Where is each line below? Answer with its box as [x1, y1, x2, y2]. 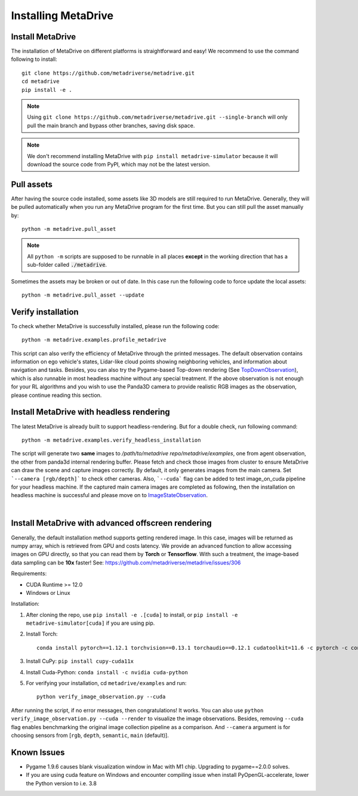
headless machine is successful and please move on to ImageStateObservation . [11, 492, 208, 499]
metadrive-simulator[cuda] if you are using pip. [26, 619, 155, 627]
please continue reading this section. [11, 391, 102, 399]
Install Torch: [26, 630, 58, 638]
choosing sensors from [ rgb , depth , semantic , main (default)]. [11, 732, 169, 739]
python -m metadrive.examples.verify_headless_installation [21, 436, 201, 443]
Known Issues [11, 747, 65, 757]
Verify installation [11, 307, 79, 317]
